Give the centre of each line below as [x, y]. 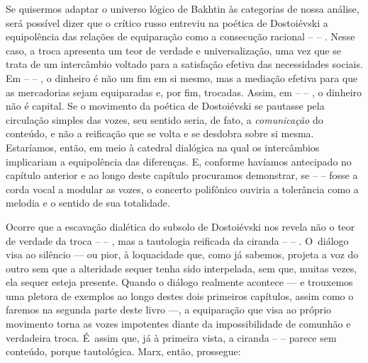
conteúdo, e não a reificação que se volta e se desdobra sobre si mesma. [160, 133]
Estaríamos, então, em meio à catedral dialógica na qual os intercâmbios [163, 147]
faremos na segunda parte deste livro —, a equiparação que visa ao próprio [169, 310]
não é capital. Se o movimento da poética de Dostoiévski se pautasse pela [165, 106]
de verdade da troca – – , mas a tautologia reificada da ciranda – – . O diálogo [177, 240]
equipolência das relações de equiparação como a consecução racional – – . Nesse [180, 36]
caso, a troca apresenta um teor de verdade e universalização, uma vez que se [173, 50]
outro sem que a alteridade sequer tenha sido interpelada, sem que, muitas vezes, [182, 268]
